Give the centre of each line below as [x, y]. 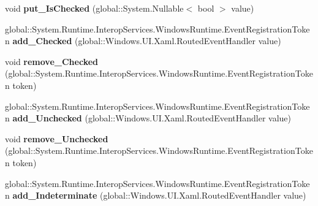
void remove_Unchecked [57, 138]
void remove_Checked [52, 61]
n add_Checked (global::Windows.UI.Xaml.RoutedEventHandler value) [143, 41]
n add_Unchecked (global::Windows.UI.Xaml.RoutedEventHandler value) [148, 118]
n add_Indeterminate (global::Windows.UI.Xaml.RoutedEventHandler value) [156, 195]
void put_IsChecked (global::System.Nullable [94, 8]
